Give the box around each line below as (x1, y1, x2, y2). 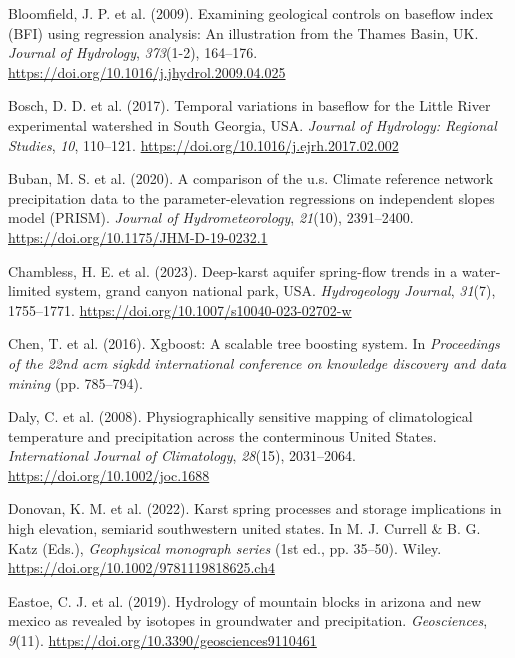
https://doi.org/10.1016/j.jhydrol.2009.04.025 (8, 61, 286, 82)
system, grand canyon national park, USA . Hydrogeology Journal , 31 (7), (55, 280, 496, 301)
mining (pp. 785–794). (8, 372, 143, 393)
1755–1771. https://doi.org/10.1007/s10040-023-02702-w (8, 299, 352, 320)
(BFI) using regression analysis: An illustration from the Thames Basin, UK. (8, 22, 479, 43)
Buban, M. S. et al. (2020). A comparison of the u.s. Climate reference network (8, 168, 494, 189)
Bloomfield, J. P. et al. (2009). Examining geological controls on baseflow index (8, 3, 494, 23)
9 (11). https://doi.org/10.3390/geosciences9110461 (8, 630, 317, 651)
